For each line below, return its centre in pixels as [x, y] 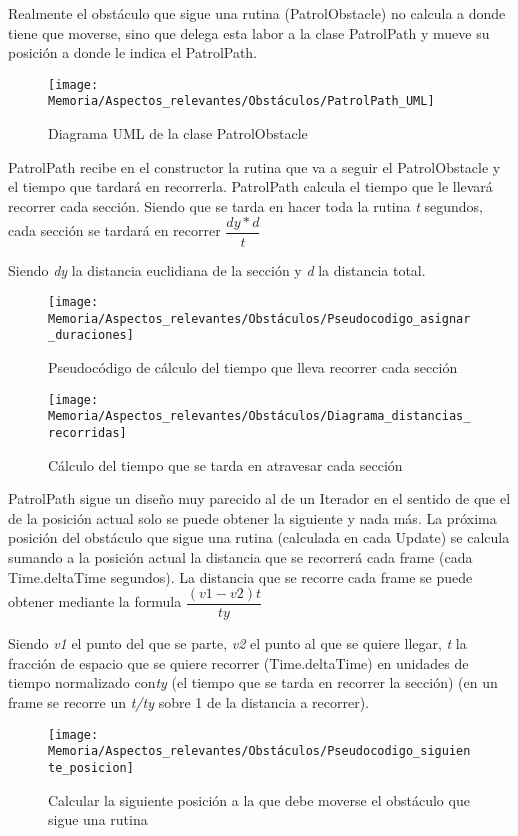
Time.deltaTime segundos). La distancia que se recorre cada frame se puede [240, 576]
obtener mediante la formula [95, 601]
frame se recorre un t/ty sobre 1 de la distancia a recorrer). [188, 702]
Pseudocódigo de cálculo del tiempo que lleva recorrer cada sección [253, 367]
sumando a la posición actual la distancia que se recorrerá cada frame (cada [240, 557]
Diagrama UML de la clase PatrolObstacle [178, 133]
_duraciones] [91, 335]
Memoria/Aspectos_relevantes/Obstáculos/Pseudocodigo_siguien [259, 751]
